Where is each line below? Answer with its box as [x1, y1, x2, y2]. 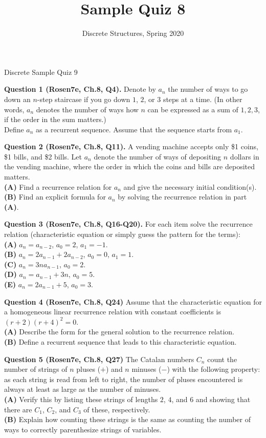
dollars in [230, 151, 259, 162]
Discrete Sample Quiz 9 [4, 66, 78, 77]
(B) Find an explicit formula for [4, 191, 106, 202]
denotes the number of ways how [36, 104, 139, 114]
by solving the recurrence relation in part [118, 191, 247, 202]
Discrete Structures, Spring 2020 [82, 28, 184, 38]
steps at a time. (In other [163, 93, 242, 104]
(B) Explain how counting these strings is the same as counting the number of [4, 414, 251, 425]
